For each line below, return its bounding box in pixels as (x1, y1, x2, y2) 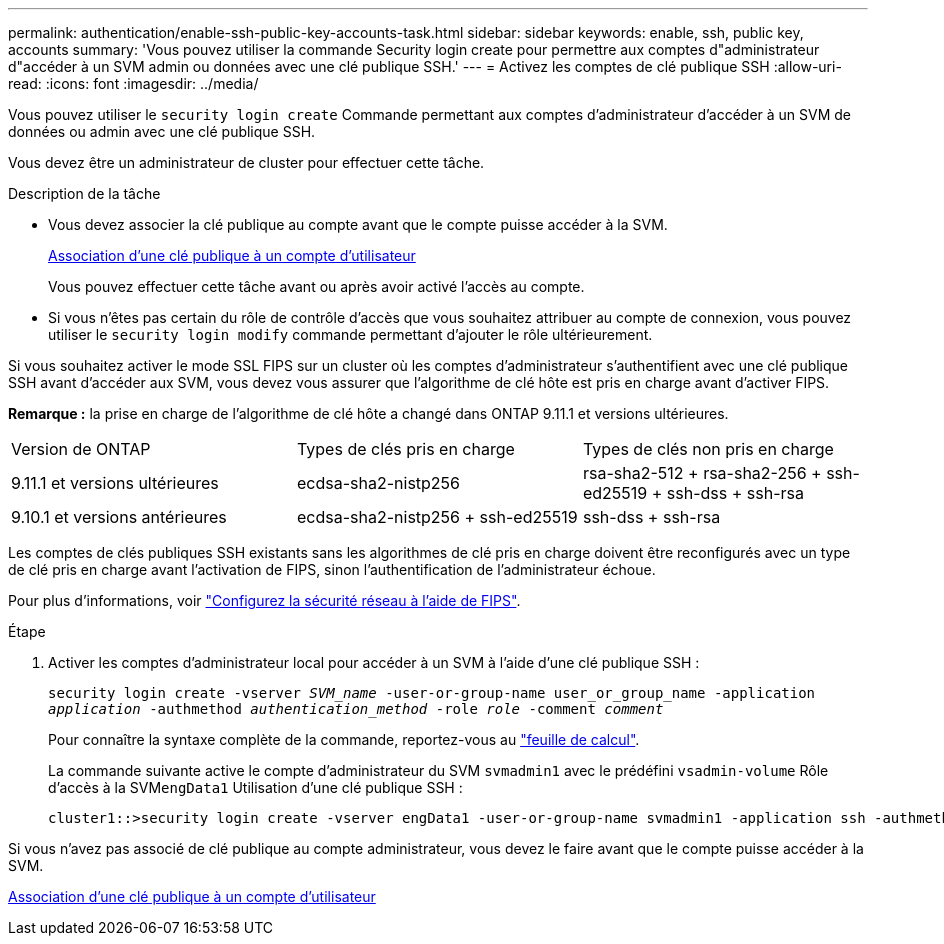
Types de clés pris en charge (296, 439, 515, 459)
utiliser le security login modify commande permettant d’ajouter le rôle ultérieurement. (48, 326, 653, 343)
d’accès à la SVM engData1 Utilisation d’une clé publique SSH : (48, 779, 463, 796)
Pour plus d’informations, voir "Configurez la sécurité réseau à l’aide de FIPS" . (8, 592, 521, 609)
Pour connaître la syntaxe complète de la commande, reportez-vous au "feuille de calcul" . (48, 731, 640, 748)
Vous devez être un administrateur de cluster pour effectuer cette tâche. (8, 154, 485, 171)
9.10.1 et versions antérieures (11, 507, 227, 527)
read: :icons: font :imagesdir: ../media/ (8, 75, 259, 92)
